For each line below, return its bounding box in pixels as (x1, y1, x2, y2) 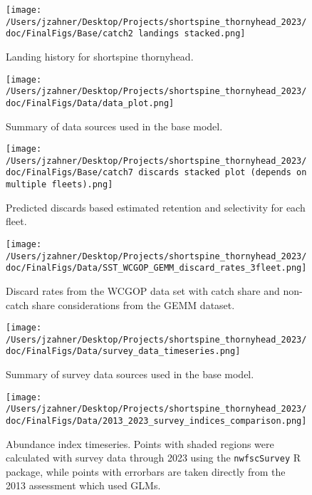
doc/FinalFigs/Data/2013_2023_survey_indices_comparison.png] (6, 415, 307, 426)
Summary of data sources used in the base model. (6, 118, 223, 133)
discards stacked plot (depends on (138, 167, 307, 178)
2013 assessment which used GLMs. (6, 478, 161, 493)
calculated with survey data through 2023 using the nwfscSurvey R (6, 450, 301, 465)
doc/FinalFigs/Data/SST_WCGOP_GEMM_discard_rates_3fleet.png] (6, 263, 307, 273)
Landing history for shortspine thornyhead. (6, 48, 194, 63)
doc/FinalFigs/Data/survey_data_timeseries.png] (6, 346, 241, 357)
